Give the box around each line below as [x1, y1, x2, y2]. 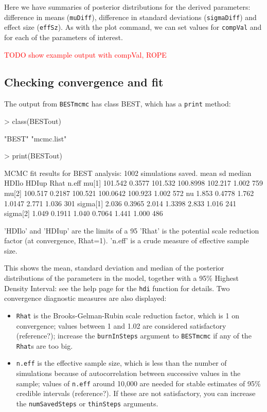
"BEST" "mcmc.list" [4, 133, 67, 144]
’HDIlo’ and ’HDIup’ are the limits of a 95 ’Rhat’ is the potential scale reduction [4, 225, 259, 236]
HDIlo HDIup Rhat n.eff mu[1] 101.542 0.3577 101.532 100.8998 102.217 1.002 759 [4, 177, 263, 188]
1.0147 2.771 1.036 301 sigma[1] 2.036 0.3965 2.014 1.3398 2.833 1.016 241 [4, 198, 237, 208]
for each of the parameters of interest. [4, 31, 123, 42]
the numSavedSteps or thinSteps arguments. [16, 398, 158, 408]
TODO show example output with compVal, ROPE [4, 49, 167, 60]
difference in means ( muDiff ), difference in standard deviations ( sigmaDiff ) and [4, 11, 257, 22]
